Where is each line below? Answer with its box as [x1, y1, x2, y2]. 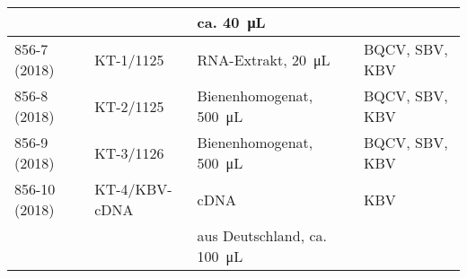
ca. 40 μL [197, 12, 266, 32]
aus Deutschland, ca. [197, 225, 327, 246]
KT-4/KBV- [94, 178, 172, 199]
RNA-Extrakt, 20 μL [197, 48, 330, 70]
